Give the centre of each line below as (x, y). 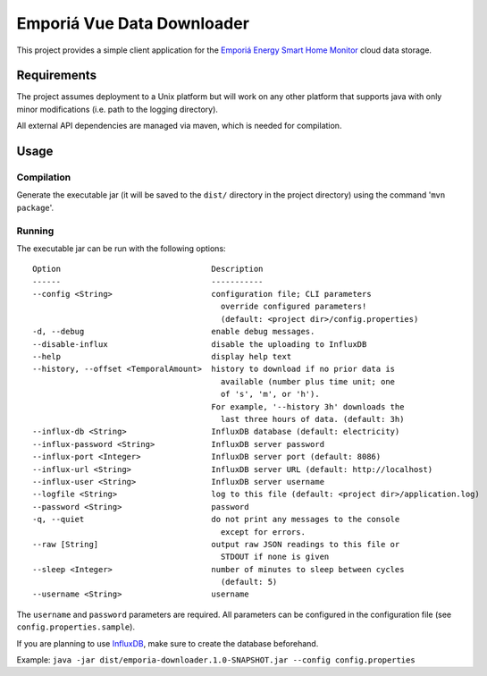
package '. (35, 207)
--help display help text (162, 357)
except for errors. (263, 532)
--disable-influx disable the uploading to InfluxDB (200, 344)
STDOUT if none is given (275, 557)
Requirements (57, 76)
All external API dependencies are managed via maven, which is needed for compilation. (179, 126)
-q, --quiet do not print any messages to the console (216, 520)
